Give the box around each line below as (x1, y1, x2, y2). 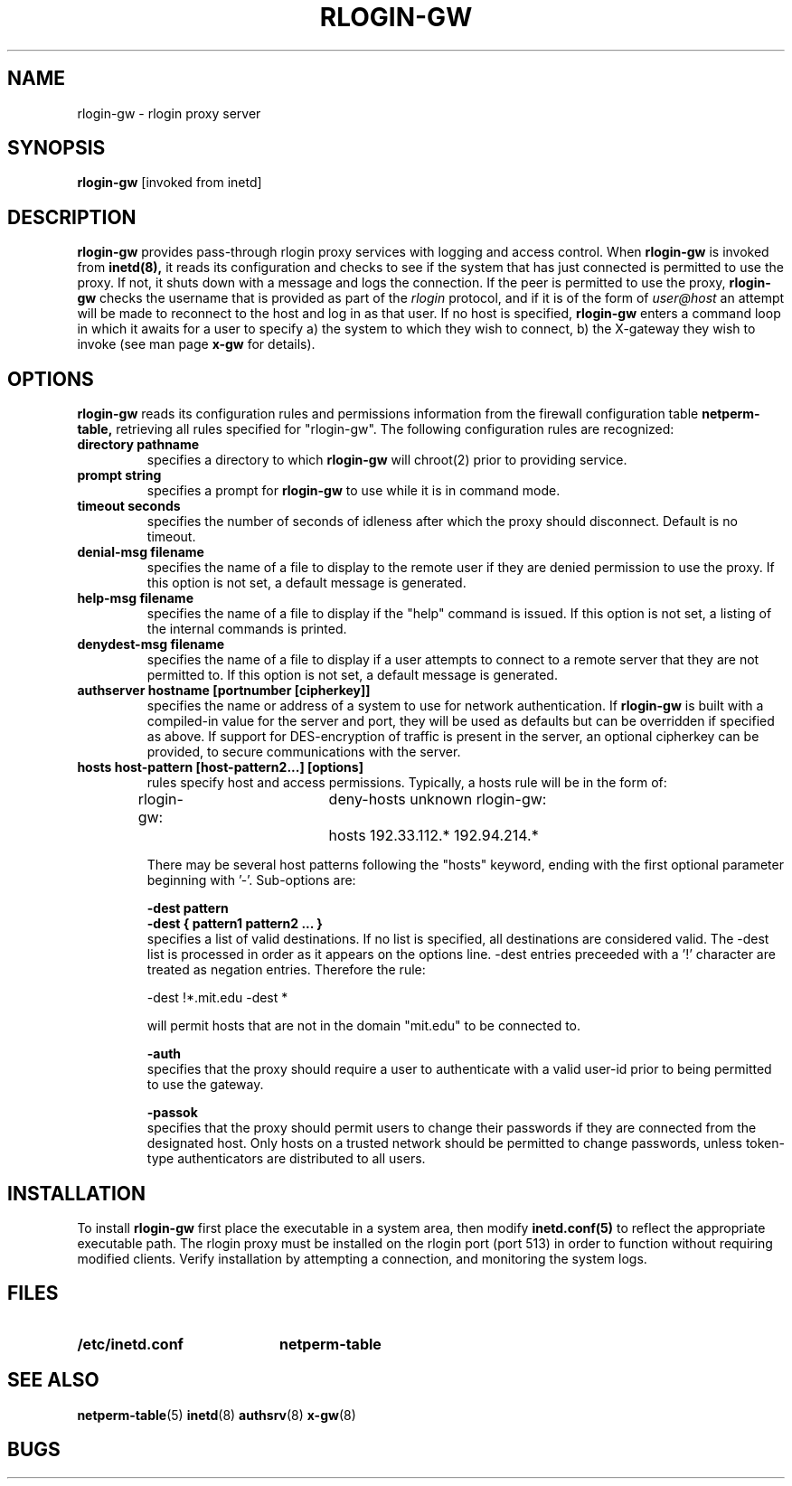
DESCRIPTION (7, 205, 137, 229)
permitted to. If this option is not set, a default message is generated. (146, 667, 558, 683)
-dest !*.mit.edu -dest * (146, 990, 288, 1006)
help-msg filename (77, 590, 193, 607)
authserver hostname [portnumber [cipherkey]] (77, 682, 371, 699)
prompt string (77, 467, 162, 484)
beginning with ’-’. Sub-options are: (146, 872, 356, 889)
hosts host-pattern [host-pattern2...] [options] (77, 759, 363, 776)
